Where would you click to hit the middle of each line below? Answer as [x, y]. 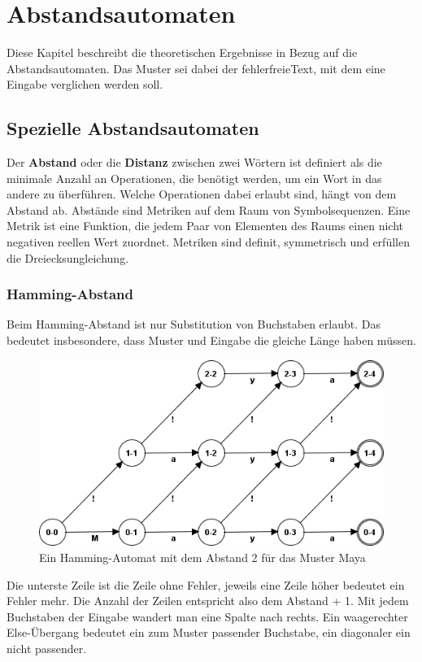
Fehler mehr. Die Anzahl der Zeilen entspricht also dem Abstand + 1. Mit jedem [208, 601]
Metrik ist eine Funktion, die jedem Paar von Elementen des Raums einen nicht [205, 226]
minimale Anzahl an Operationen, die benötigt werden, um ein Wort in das [194, 178]
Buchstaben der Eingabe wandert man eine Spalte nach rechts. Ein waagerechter [207, 616]
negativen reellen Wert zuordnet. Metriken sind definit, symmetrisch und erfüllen [208, 242]
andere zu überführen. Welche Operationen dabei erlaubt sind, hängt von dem [202, 194]
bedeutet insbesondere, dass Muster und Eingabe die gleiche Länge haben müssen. [211, 340]
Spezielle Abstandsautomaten [133, 128]
